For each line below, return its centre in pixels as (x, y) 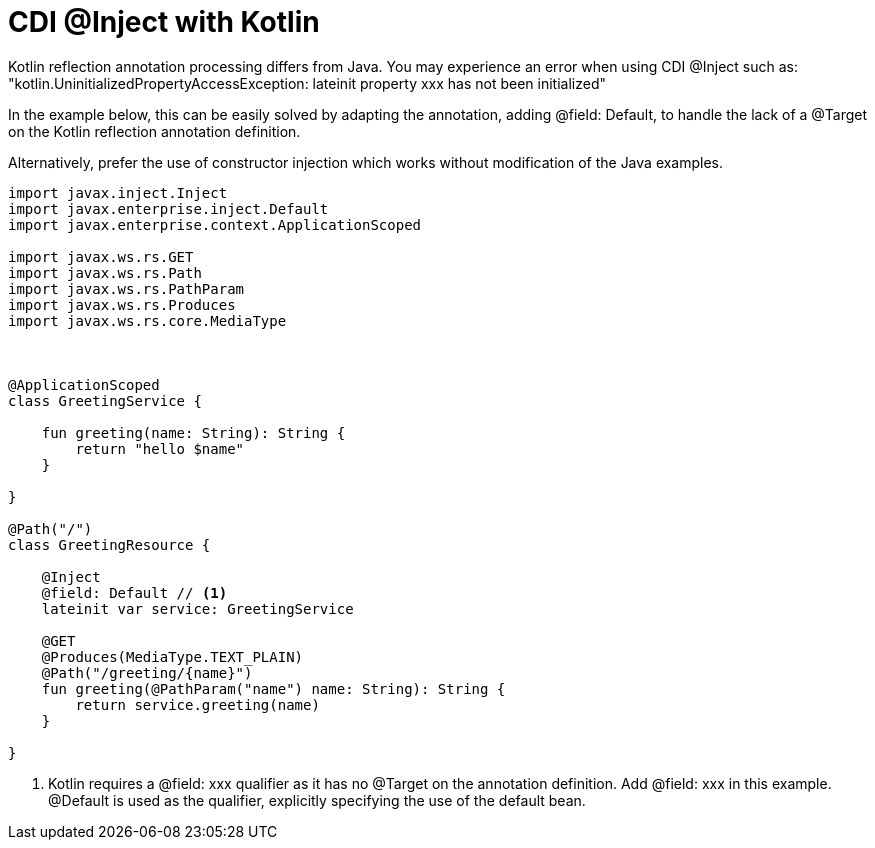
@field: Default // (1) (134, 592)
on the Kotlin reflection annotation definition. (154, 131)
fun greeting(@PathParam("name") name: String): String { (273, 688)
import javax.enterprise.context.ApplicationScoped (215, 224)
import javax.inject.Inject (118, 192)
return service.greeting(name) (197, 704)
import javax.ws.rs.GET (101, 256)
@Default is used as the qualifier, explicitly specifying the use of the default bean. (317, 800)
